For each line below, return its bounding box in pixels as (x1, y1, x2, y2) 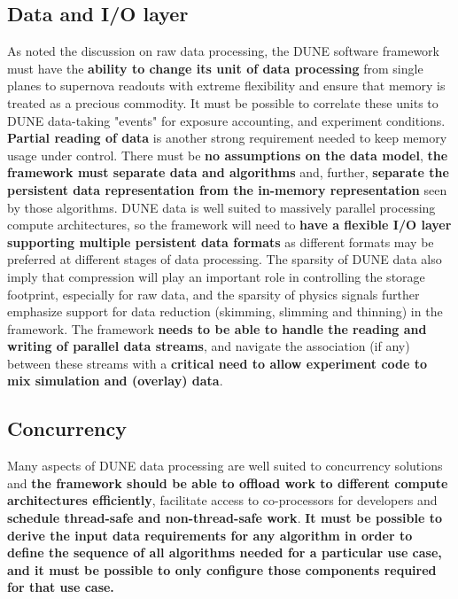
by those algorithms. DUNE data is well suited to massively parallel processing (7, 198, 436, 216)
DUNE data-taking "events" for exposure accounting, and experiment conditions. (7, 111, 446, 129)
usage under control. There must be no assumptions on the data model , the (7, 145, 448, 164)
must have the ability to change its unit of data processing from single (7, 58, 423, 77)
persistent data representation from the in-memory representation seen (7, 180, 447, 198)
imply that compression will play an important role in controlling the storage (7, 267, 425, 285)
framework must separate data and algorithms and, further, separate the (7, 163, 449, 182)
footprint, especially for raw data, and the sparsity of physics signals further (7, 284, 420, 303)
